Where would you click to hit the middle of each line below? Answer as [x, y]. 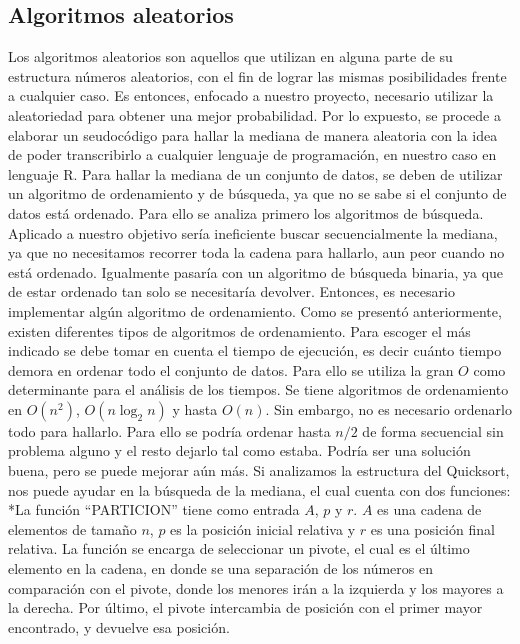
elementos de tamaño [72, 528]
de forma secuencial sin [433, 430]
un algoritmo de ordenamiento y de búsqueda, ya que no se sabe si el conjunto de [257, 193]
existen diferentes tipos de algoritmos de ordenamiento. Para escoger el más [239, 330]
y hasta [195, 408]
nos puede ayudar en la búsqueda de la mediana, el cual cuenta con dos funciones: [259, 489]
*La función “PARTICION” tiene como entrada [154, 509]
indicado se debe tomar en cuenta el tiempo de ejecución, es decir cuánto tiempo [255, 350]
